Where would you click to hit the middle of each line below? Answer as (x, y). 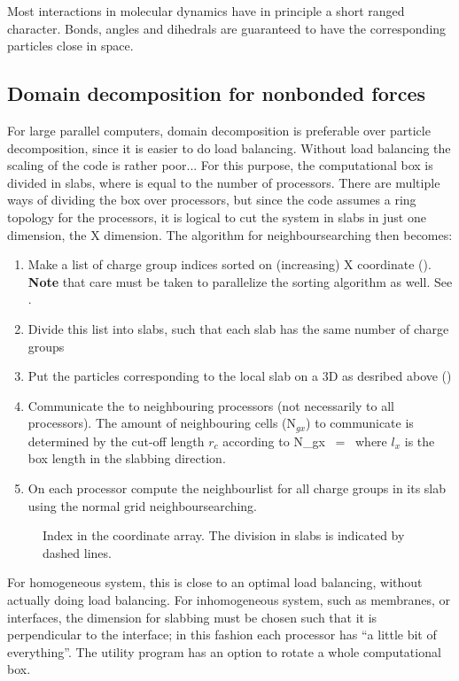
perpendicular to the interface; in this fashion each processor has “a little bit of (222, 635)
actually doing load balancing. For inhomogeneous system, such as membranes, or (229, 599)
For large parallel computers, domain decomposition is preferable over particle (219, 130)
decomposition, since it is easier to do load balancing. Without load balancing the (229, 147)
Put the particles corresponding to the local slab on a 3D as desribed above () (240, 376)
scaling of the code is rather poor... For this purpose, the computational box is (220, 165)
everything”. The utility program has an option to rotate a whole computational (224, 651)
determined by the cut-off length (116, 441)
